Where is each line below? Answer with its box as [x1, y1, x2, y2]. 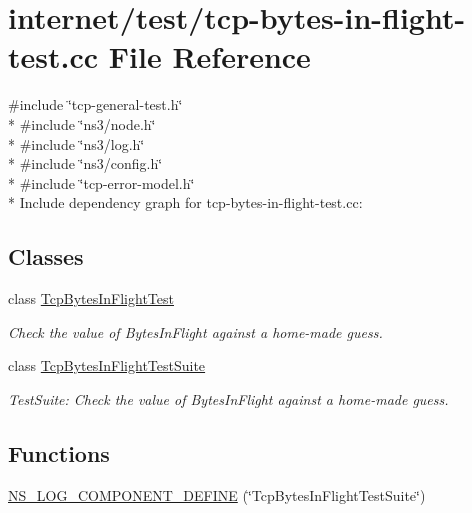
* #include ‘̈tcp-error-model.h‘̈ [8, 172, 195, 193]
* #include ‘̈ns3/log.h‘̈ [8, 133, 145, 154]
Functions [8, 437, 110, 468]
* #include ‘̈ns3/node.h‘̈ [8, 113, 156, 134]
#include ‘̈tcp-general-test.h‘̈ [8, 94, 183, 115]
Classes [8, 241, 84, 272]
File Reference [108, 36, 311, 77]
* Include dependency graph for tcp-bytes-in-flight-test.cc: [8, 192, 363, 213]
